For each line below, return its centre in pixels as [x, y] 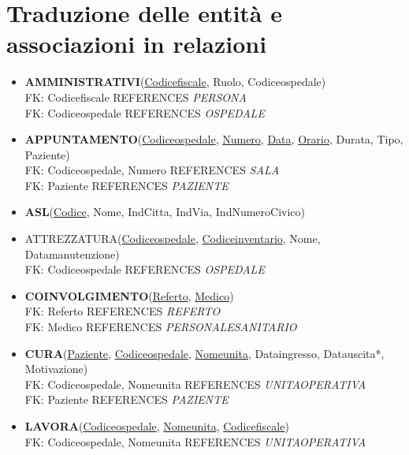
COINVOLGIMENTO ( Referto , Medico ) [129, 295]
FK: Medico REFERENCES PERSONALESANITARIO [161, 327]
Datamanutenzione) [72, 254]
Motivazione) [56, 369]
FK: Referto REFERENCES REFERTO [123, 311]
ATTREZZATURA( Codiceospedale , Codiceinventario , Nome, [173, 239]
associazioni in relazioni [137, 44]
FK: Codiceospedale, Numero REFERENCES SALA [152, 170]
